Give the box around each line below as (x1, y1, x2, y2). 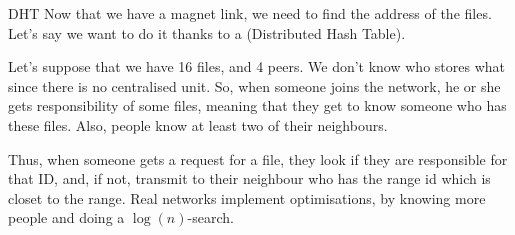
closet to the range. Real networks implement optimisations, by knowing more (8, 187, 486, 208)
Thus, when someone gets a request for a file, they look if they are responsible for (8, 148, 508, 169)
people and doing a (8, 207, 125, 228)
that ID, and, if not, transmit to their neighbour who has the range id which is (8, 168, 491, 189)
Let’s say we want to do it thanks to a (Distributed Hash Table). (8, 22, 406, 43)
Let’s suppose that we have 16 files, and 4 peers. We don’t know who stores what (8, 56, 505, 77)
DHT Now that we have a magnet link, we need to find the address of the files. (8, 3, 492, 23)
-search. (187, 207, 234, 228)
